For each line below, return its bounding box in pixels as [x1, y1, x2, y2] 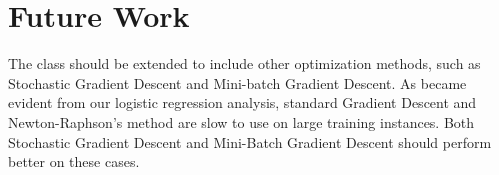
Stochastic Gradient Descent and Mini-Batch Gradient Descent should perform [8, 131, 492, 152]
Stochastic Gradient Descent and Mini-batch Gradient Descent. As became [8, 72, 467, 93]
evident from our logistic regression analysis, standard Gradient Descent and [8, 92, 477, 113]
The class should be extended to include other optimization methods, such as [8, 53, 481, 74]
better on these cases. [8, 151, 140, 172]
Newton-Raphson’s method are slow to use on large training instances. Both [8, 111, 475, 132]
